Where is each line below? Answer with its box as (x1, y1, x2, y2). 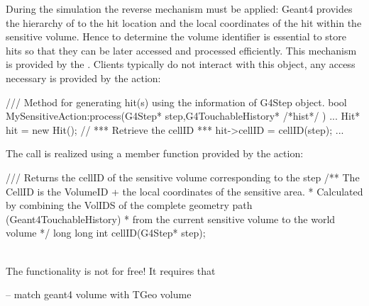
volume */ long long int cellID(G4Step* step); (6, 225, 206, 240)
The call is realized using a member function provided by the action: (6, 146, 304, 161)
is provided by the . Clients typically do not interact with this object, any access (6, 57, 356, 72)
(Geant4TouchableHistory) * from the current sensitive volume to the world (6, 211, 336, 226)
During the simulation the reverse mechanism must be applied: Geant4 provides (6, 1, 353, 16)
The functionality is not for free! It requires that (6, 263, 216, 278)
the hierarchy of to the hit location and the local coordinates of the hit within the (6, 15, 362, 30)
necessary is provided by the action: (6, 70, 161, 85)
